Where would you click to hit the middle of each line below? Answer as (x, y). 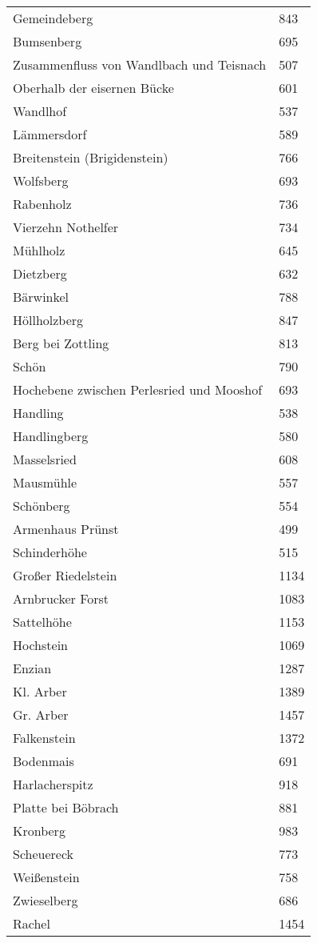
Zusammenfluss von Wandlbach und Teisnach (140, 64)
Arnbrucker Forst (61, 598)
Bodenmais (44, 761)
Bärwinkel (41, 297)
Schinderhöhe (50, 552)
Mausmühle (45, 482)
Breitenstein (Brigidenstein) (91, 157)
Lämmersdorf (50, 134)
